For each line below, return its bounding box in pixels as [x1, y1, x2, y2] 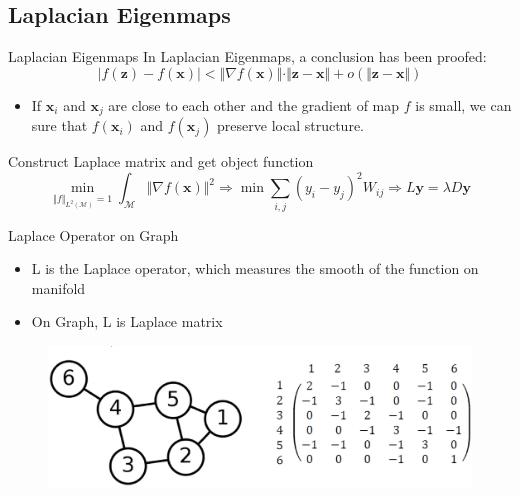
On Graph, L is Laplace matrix [31, 311, 223, 332]
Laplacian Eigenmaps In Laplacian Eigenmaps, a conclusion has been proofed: [8, 46, 487, 67]
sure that [31, 115, 88, 136]
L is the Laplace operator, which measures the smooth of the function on [31, 258, 479, 279]
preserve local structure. [217, 115, 364, 136]
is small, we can [415, 94, 512, 115]
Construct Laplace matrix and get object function [8, 151, 314, 172]
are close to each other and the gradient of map [108, 94, 400, 115]
